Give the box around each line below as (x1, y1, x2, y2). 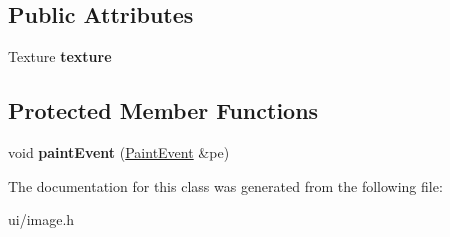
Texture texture (8, 46, 112, 67)
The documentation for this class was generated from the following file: (8, 175, 443, 196)
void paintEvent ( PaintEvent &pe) (8, 142, 230, 162)
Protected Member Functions (8, 95, 319, 126)
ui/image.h (8, 209, 75, 230)
